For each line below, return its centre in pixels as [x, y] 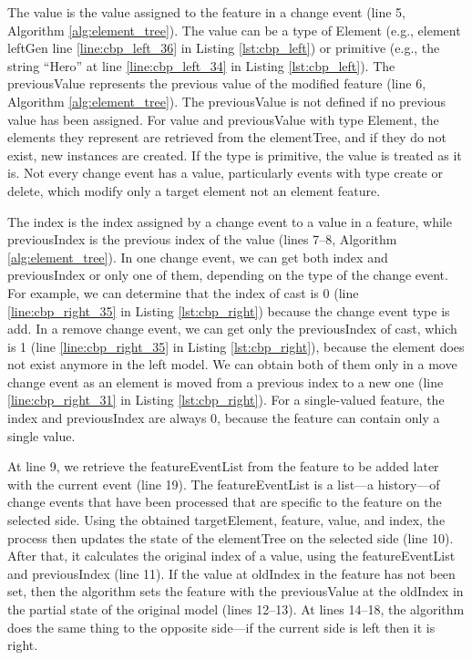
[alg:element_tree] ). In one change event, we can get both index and [198, 257]
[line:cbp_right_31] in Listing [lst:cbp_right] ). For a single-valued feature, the [226, 400]
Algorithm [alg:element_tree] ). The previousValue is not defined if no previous [227, 101]
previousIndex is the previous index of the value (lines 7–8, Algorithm [202, 239]
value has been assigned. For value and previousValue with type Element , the [223, 119]
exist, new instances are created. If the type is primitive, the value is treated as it [235, 155]
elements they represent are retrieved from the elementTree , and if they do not [227, 137]
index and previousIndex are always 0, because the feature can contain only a [224, 418]
